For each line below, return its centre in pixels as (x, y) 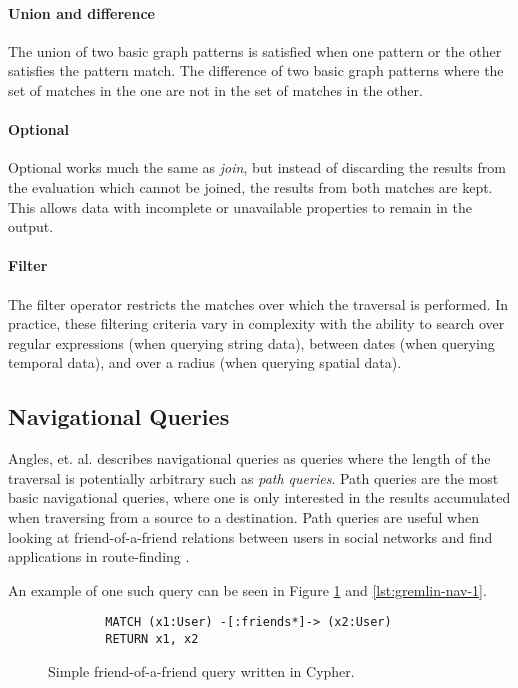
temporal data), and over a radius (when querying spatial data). (205, 362)
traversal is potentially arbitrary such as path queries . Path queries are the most (253, 477)
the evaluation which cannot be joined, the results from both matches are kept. (250, 186)
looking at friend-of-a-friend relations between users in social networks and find (250, 536)
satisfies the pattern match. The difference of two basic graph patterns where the (256, 70)
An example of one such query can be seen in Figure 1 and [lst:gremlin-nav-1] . (247, 589)
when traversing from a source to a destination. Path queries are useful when (243, 516)
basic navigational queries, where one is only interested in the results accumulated (259, 497)
